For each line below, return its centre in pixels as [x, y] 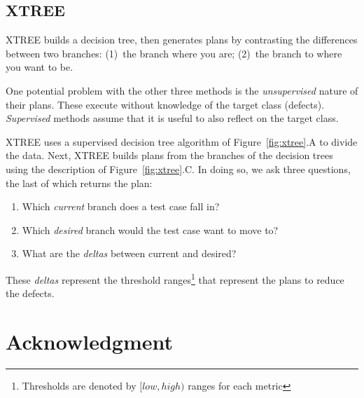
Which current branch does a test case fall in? [121, 206]
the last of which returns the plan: [79, 183]
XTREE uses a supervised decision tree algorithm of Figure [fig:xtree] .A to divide [182, 141]
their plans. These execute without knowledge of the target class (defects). [165, 104]
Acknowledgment [89, 341]
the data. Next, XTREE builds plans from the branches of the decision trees [169, 155]
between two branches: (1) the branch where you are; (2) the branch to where [174, 53]
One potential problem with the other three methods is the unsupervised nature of [182, 90]
